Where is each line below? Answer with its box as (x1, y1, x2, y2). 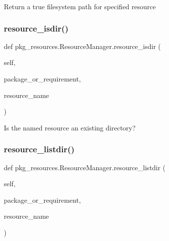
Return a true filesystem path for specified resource (4, 1, 156, 11)
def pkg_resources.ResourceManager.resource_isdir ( (4, 41, 161, 51)
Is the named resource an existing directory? (4, 122, 136, 132)
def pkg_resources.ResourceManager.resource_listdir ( (4, 162, 166, 172)
